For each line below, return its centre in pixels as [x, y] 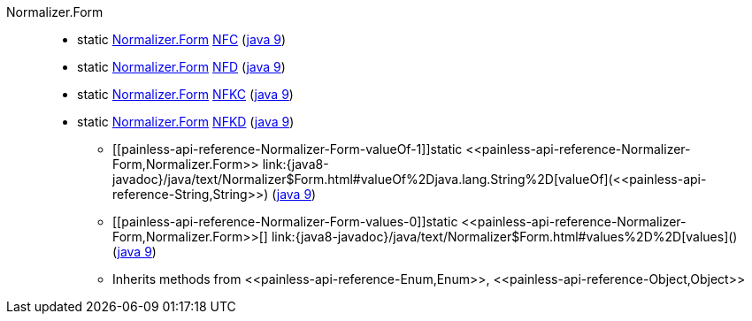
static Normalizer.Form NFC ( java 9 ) [182, 39]
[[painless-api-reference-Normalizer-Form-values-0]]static [285, 222]
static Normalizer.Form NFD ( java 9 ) [181, 67]
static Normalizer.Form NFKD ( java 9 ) [186, 122]
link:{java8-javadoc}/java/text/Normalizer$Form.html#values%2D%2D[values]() [504, 237]
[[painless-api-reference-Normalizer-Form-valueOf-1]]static [288, 149]
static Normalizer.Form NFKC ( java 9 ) [185, 94]
